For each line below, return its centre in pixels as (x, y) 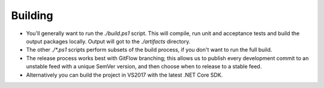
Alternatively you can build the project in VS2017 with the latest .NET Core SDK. (124, 75)
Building (32, 15)
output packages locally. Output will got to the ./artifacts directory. (108, 41)
